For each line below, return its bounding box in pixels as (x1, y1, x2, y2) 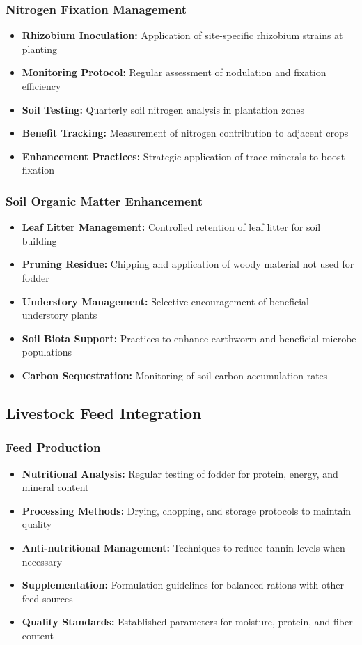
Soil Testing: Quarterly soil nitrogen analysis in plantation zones (22, 102, 305, 116)
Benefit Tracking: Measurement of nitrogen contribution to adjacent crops (22, 126, 349, 140)
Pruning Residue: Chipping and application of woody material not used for (22, 257, 354, 271)
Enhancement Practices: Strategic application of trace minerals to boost (22, 149, 345, 163)
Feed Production (6, 439, 101, 456)
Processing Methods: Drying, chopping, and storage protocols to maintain (22, 503, 352, 517)
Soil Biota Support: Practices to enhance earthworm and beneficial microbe (22, 331, 356, 345)
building (22, 233, 57, 248)
